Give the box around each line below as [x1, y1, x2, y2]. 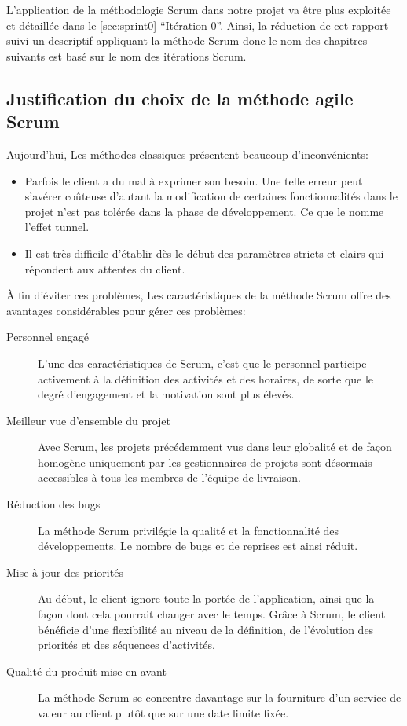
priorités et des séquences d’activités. [38, 636, 215, 653]
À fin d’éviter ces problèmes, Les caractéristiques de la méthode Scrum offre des [6, 287, 391, 303]
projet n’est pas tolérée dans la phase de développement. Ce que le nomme [24, 203, 384, 219]
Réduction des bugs [6, 496, 101, 512]
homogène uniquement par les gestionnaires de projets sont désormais [38, 453, 372, 470]
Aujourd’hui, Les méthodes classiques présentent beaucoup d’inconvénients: [6, 145, 368, 162]
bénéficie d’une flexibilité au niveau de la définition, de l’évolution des [38, 621, 374, 637]
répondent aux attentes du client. [24, 260, 185, 277]
